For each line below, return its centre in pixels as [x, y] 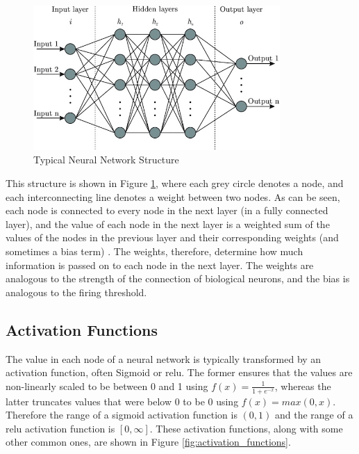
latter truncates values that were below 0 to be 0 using [122, 401]
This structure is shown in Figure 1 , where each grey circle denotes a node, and [175, 183]
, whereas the [303, 386]
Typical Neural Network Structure [106, 160]
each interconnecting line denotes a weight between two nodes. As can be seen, [173, 196]
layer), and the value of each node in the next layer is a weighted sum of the [168, 224]
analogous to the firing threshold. [76, 292]
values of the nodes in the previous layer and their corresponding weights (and [172, 237]
